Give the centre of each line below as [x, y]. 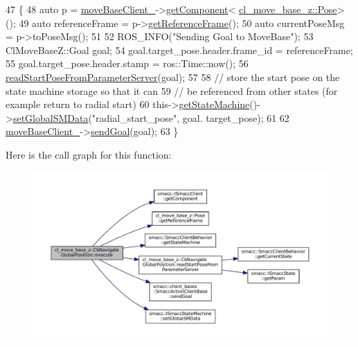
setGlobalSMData [51, 117]
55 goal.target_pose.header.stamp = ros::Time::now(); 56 [127, 63]
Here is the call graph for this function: [89, 154]
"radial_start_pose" [134, 117]
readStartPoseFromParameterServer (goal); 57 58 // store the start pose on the [173, 77]
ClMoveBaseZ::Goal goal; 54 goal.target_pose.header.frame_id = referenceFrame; [179, 50]
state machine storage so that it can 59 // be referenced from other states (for [172, 90]
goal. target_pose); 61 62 [236, 117]
